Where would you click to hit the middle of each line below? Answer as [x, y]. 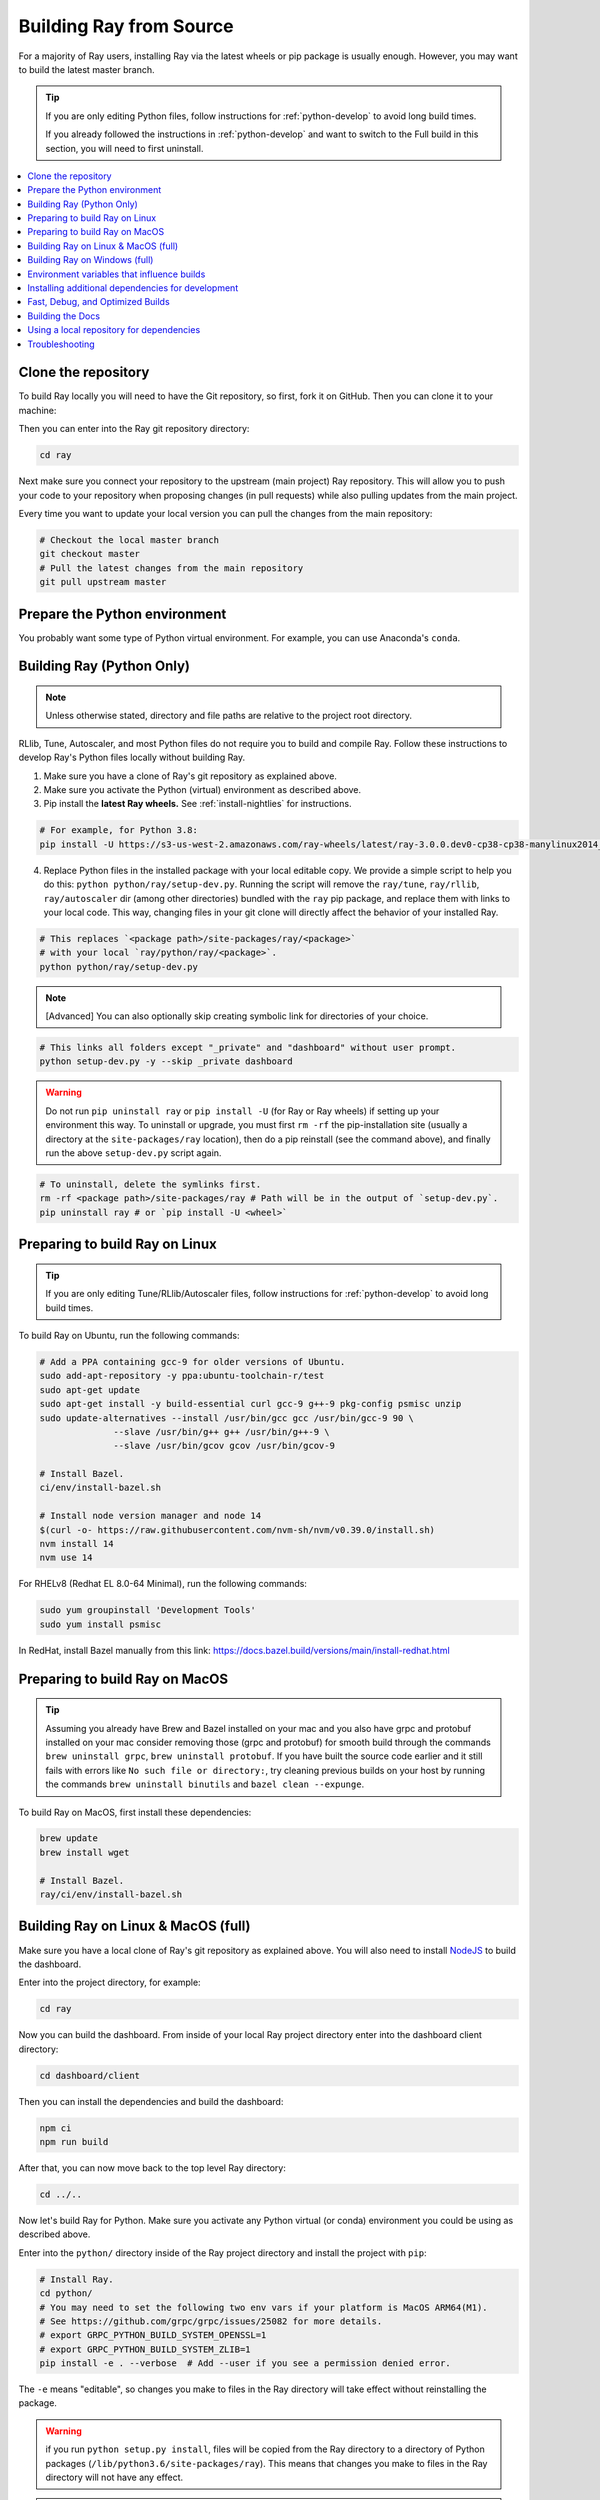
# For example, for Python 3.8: [119, 830]
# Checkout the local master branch [129, 540]
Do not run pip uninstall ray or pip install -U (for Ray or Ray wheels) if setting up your [242, 1111]
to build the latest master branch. [86, 69]
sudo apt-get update [89, 1389]
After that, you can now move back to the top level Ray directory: [152, 2168]
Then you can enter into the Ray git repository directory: [134, 429]
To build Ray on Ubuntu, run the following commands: [129, 1335]
